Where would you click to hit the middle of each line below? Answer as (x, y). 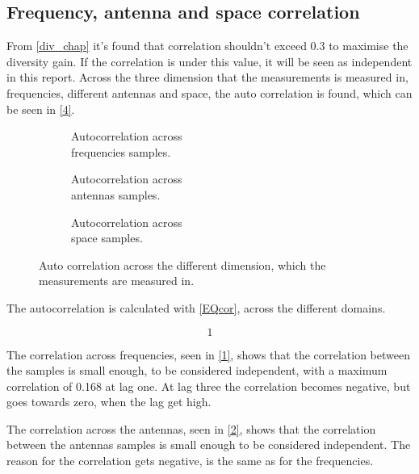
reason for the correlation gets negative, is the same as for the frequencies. (190, 461)
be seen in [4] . (41, 109)
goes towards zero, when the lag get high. (109, 402)
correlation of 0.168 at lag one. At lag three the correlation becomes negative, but (209, 386)
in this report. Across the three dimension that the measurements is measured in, (207, 77)
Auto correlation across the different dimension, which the (182, 264)
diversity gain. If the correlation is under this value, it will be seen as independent (209, 61)
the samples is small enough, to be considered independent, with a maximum (197, 370)
